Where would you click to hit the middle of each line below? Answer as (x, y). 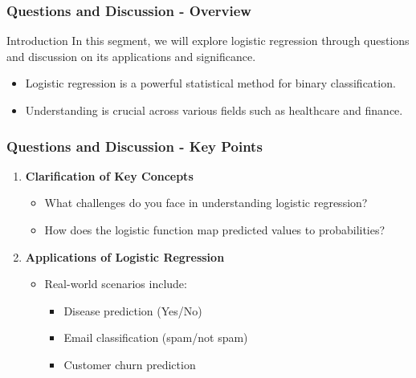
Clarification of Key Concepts (109, 175)
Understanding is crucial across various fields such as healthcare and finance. (214, 110)
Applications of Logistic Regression (125, 256)
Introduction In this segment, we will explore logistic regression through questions (208, 41)
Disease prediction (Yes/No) (133, 310)
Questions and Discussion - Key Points (135, 146)
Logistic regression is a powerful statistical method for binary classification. (210, 83)
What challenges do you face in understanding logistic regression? (206, 203)
